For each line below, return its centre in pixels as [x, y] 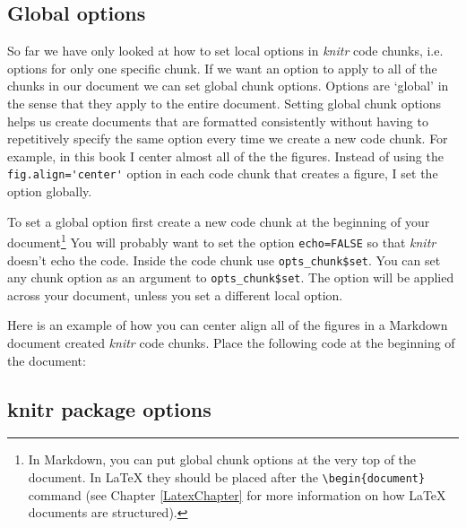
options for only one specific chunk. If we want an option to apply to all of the [222, 68]
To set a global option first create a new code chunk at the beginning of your [219, 221]
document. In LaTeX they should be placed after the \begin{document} [227, 477]
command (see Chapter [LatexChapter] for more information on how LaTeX [237, 494]
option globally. [50, 191]
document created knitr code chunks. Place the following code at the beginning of [231, 343]
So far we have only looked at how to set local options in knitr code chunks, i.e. [225, 51]
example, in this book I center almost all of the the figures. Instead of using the [225, 156]
